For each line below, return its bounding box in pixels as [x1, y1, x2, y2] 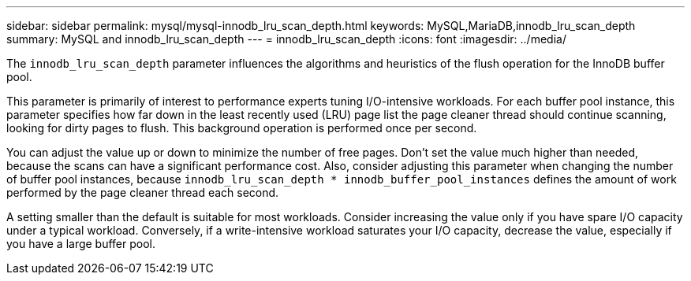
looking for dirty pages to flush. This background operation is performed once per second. [6, 121, 477, 135]
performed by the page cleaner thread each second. [6, 186, 279, 199]
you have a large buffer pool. [6, 237, 156, 250]
